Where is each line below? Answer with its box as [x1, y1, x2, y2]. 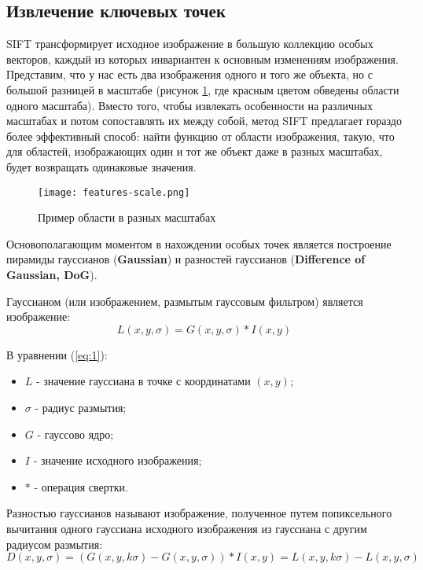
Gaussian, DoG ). [6, 266, 97, 282]
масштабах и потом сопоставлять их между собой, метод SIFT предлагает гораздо [6, 112, 402, 129]
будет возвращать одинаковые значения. [6, 158, 197, 175]
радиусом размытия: [6, 535, 103, 552]
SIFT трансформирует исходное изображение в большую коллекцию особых [6, 35, 373, 52]
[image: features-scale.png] [38, 186, 190, 198]
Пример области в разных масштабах [38, 209, 216, 226]
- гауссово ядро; [37, 425, 114, 442]
